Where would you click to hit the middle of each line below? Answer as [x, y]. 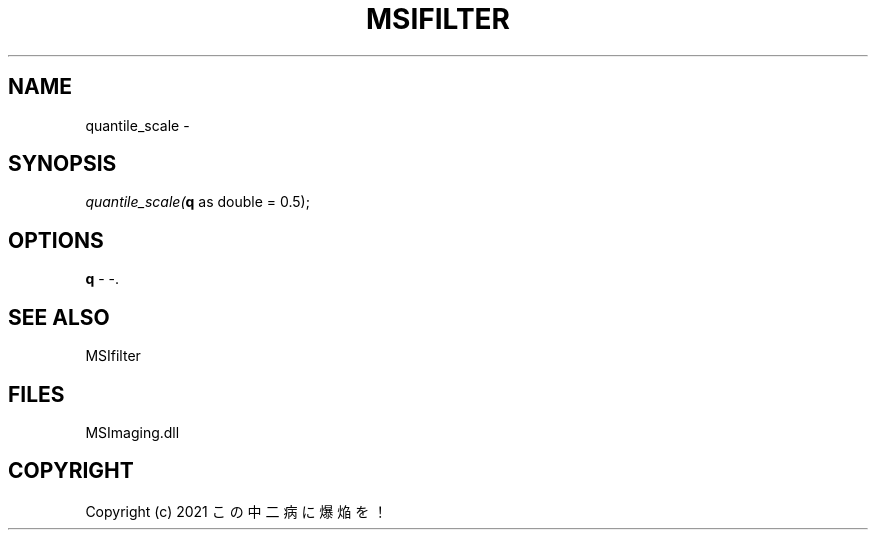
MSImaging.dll [132, 432]
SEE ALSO [59, 317]
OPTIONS [56, 240]
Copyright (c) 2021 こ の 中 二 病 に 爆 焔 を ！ [236, 511]
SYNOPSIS [62, 164]
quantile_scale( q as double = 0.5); [197, 202]
